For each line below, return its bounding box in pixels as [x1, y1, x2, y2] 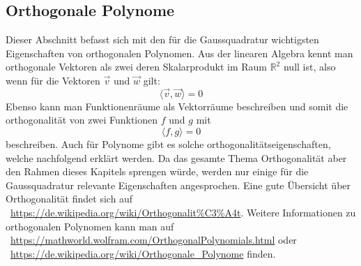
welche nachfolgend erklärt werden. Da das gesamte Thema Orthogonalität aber [6, 150, 347, 165]
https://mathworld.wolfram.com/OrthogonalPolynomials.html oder [10, 232, 297, 247]
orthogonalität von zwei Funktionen [6, 112, 158, 127]
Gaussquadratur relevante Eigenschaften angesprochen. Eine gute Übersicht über [6, 177, 351, 192]
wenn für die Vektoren [6, 73, 100, 87]
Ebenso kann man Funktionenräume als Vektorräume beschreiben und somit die [6, 98, 348, 113]
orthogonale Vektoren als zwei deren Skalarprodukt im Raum [6, 59, 267, 74]
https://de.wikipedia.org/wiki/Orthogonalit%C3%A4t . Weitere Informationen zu [10, 205, 356, 219]
